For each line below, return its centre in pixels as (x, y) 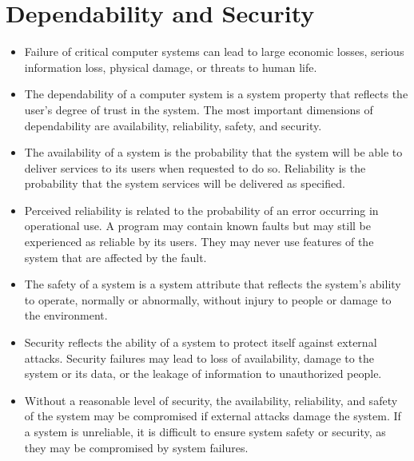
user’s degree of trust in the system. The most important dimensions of (199, 109)
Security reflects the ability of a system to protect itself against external (201, 342)
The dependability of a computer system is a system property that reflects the (216, 94)
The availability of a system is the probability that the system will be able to (213, 152)
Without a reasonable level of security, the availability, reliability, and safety (211, 400)
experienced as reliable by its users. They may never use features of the (199, 242)
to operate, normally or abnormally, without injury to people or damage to (208, 299)
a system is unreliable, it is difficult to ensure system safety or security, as (205, 431)
